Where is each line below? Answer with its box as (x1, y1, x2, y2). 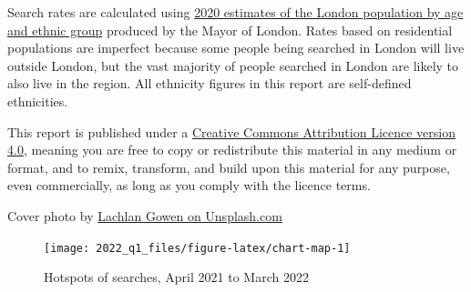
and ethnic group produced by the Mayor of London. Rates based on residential (7, 20, 453, 39)
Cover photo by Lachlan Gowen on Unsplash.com (7, 206, 282, 225)
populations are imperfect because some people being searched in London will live (7, 38, 465, 57)
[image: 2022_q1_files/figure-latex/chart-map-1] (44, 241, 351, 255)
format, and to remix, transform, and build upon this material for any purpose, (7, 157, 450, 176)
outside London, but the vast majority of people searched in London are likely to (7, 55, 459, 75)
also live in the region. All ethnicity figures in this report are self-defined (7, 74, 412, 93)
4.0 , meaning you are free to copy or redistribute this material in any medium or (7, 140, 457, 159)
